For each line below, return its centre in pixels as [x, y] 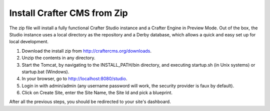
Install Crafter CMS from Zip [68, 13]
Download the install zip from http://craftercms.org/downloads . [87, 51]
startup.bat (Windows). [45, 72]
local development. [29, 42]
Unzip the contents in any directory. [58, 58]
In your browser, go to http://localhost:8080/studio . [74, 79]
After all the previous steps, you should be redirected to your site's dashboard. [90, 102]
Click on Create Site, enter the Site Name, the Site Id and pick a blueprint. [97, 93]
